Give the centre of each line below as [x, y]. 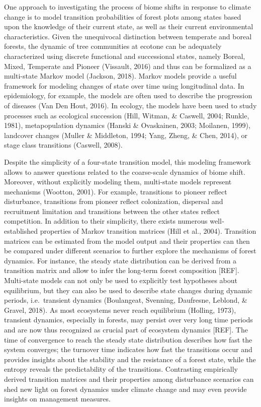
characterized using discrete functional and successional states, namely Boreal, [125, 56]
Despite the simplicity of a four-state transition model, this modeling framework [127, 161]
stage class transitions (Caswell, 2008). [63, 145]
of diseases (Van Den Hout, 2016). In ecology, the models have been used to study [130, 105]
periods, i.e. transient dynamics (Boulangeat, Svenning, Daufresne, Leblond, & [126, 300]
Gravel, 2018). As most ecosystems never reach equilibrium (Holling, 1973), [120, 310]
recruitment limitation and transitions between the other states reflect [112, 211]
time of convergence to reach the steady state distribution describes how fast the [128, 339]
